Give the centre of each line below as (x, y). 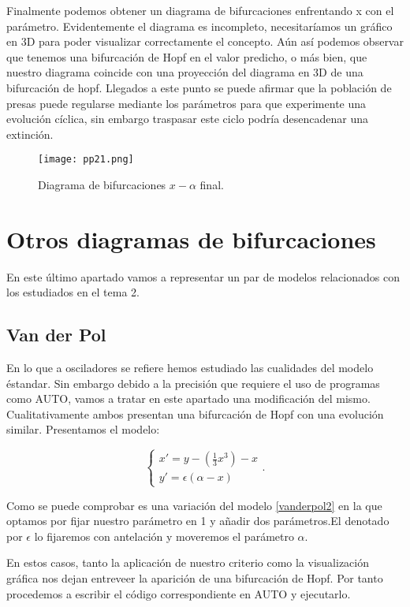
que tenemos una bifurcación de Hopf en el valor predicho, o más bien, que (187, 56)
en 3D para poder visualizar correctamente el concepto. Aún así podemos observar (205, 41)
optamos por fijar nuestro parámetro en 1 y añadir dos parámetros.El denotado (198, 521)
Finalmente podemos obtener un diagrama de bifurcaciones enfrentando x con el (200, 10)
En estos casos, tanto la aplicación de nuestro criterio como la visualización (188, 562)
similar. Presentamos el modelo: (83, 429)
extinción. (30, 134)
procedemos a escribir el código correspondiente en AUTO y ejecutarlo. (179, 593)
